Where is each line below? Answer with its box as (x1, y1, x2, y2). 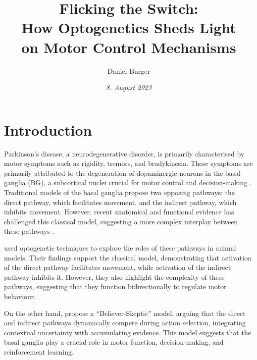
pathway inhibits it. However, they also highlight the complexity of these (4, 271, 225, 282)
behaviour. (4, 291, 36, 301)
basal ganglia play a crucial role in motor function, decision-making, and (4, 337, 224, 347)
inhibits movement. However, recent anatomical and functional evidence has (4, 206, 234, 217)
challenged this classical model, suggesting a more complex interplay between (4, 216, 238, 226)
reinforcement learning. (4, 346, 74, 357)
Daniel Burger (107, 65, 151, 76)
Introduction (4, 119, 92, 140)
